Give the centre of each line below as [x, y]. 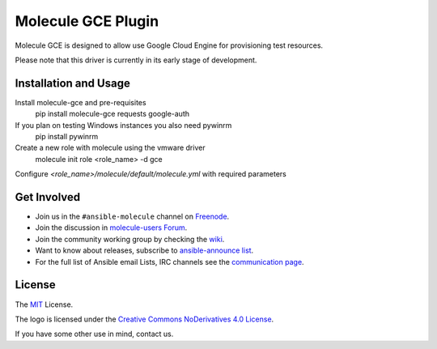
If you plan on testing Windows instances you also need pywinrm [123, 125]
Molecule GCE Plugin [87, 21]
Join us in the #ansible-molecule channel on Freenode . [132, 217]
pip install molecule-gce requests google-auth [112, 114]
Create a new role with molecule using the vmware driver [110, 148]
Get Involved [48, 197]
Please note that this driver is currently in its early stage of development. [136, 60]
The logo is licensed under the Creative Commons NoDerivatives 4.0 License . [144, 319]
